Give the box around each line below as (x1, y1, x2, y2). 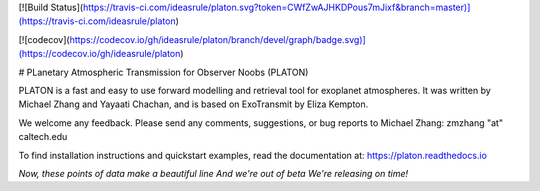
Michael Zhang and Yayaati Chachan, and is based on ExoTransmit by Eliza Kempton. (18, 98, 369, 110)
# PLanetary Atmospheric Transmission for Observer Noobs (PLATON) (18, 66, 309, 78)
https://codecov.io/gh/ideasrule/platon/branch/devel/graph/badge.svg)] (69, 33, 367, 45)
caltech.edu (18, 131, 68, 143)
